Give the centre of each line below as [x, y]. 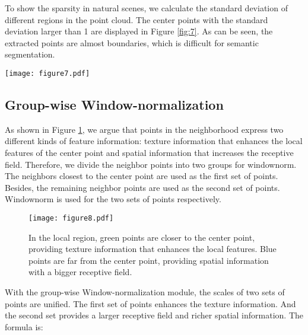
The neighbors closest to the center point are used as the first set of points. [142, 176]
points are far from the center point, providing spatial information [149, 260]
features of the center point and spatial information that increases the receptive [149, 153]
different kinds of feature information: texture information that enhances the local [154, 141]
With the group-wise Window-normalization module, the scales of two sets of [145, 292]
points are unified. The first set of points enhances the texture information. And [150, 303]
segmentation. [30, 54]
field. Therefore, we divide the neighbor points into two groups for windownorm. [151, 164]
